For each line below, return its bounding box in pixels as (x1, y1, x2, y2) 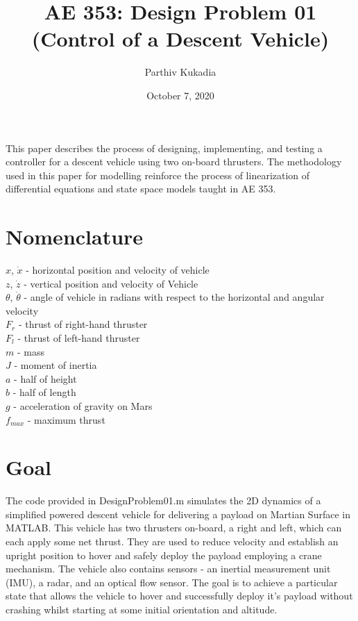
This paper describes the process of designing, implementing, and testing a (6, 140, 323, 155)
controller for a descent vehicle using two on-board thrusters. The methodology (6, 154, 342, 169)
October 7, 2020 (146, 88, 214, 102)
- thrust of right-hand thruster (18, 317, 148, 331)
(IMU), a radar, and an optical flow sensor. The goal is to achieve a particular (6, 574, 338, 589)
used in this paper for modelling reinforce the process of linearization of (6, 167, 310, 182)
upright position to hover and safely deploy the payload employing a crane (6, 547, 322, 562)
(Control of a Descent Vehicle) (31, 24, 330, 53)
